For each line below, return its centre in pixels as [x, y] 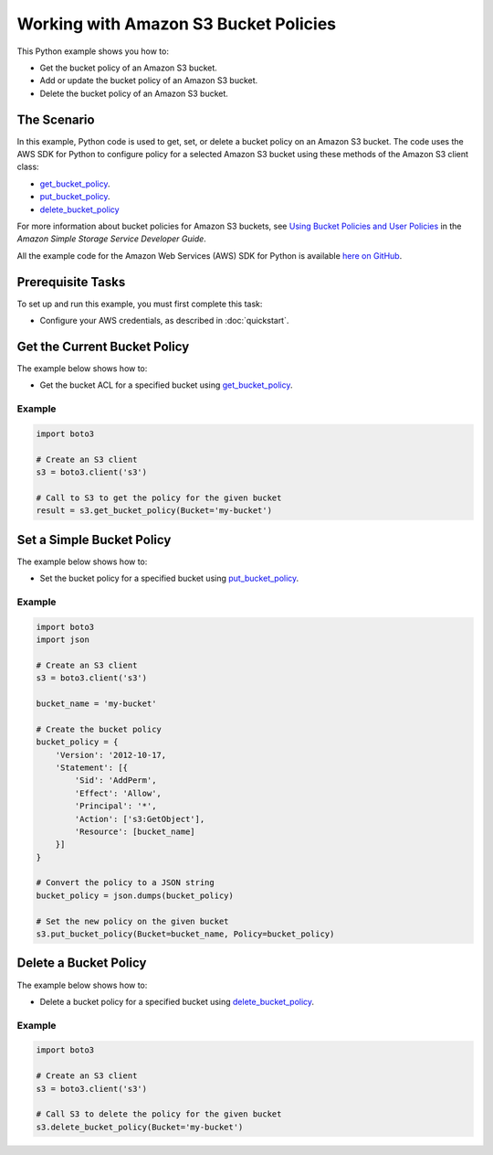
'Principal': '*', [115, 806]
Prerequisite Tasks [71, 282]
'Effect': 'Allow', [118, 793]
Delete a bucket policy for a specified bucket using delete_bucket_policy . [177, 1001]
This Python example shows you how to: [93, 51]
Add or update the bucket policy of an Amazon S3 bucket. [149, 80]
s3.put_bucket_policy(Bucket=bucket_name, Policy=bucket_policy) [185, 934]
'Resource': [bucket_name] [135, 831]
